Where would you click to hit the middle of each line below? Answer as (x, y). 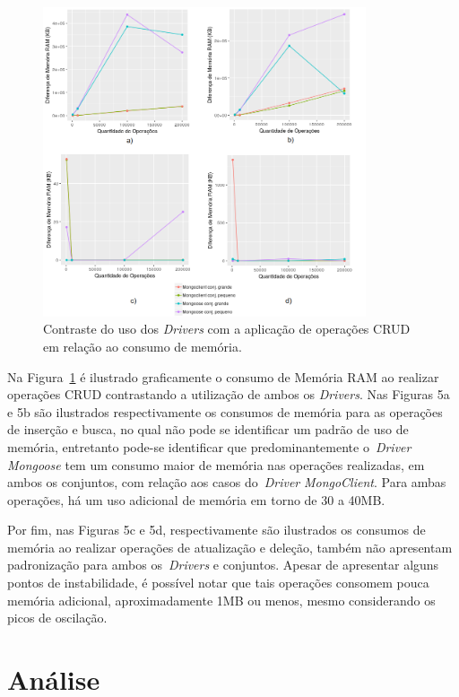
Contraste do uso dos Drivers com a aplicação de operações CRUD (227, 329)
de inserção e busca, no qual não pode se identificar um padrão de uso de (208, 429)
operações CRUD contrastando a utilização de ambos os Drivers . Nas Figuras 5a (229, 394)
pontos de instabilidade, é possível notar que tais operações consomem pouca (218, 583)
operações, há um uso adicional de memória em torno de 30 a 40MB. (196, 499)
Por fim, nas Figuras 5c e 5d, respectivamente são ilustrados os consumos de (217, 530)
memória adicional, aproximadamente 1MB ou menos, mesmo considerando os (221, 600)
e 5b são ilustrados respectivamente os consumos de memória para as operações (225, 411)
